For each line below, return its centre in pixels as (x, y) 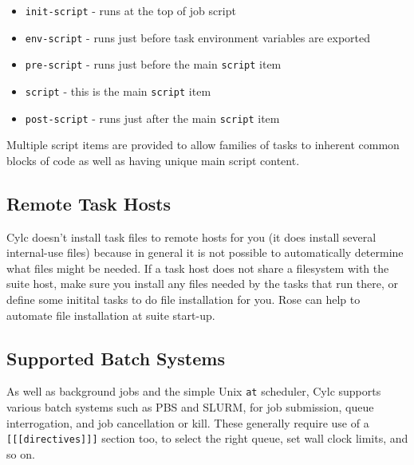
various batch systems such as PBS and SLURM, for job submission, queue (190, 407)
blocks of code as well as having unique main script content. (153, 160)
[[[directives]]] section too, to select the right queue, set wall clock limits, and (207, 438)
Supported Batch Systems (116, 358)
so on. (21, 453)
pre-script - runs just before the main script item (153, 64)
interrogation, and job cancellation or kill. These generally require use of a (188, 422)
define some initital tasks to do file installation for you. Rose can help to (183, 299)
